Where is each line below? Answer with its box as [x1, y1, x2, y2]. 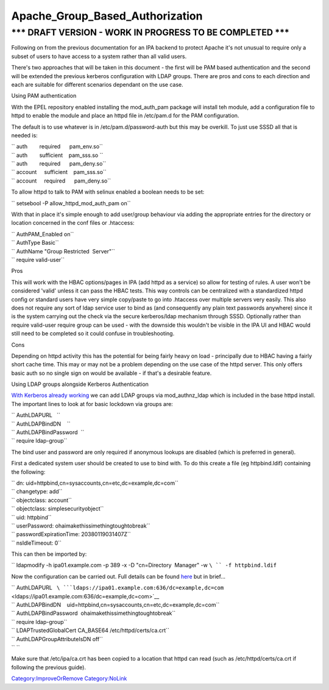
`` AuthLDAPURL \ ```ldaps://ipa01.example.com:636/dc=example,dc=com [11, 584, 224, 592]
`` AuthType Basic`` [11, 239, 59, 247]
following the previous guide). [11, 663, 87, 671]
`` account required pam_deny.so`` [11, 177, 111, 184]
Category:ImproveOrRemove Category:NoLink [11, 675, 127, 682]
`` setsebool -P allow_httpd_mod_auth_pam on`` [11, 199, 131, 207]
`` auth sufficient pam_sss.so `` [11, 151, 104, 159]
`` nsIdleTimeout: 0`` [11, 539, 62, 547]
